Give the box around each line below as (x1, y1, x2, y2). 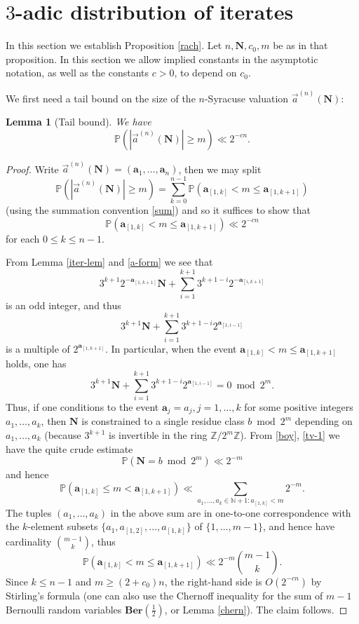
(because (44, 428, 81, 442)
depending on (294, 414, 353, 428)
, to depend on (174, 65, 237, 80)
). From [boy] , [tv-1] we (240, 428, 340, 442)
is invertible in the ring (109, 428, 208, 442)
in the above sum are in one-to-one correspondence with (110, 505, 351, 520)
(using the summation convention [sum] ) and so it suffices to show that (6, 203, 311, 217)
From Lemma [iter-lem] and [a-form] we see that (6, 255, 213, 269)
